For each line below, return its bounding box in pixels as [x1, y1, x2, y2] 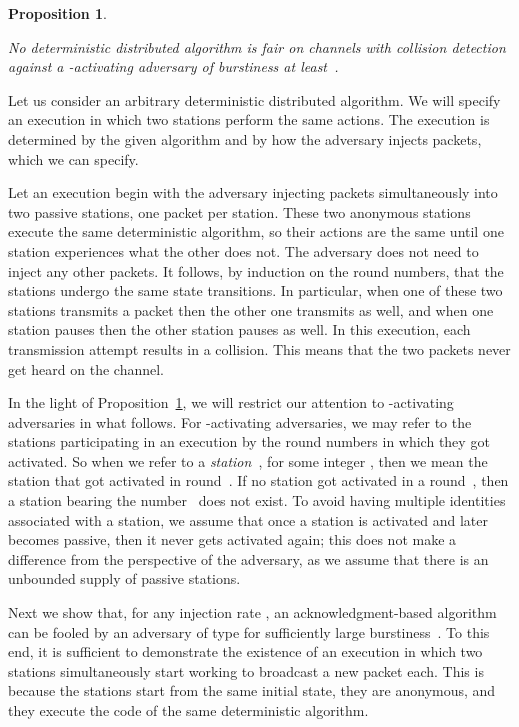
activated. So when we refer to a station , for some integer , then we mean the [8, 450, 488, 471]
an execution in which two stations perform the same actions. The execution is [8, 109, 490, 130]
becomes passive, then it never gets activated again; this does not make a [8, 529, 457, 550]
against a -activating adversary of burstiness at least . [8, 56, 339, 77]
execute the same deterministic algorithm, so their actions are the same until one [8, 221, 504, 242]
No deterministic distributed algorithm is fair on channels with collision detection [8, 36, 506, 57]
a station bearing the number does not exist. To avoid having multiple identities [8, 490, 506, 511]
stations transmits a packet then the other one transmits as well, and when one [8, 299, 494, 320]
